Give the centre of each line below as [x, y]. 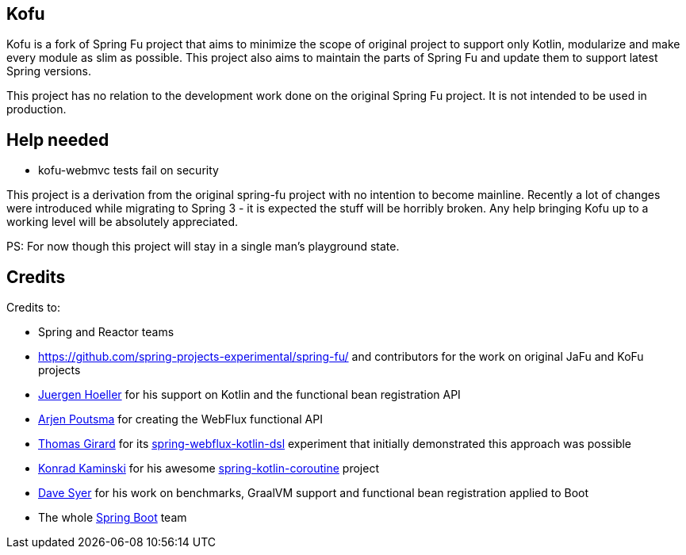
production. [36, 109]
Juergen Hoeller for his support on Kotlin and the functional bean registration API [249, 395]
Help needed [58, 140]
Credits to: [34, 308]
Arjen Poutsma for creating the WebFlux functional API [180, 419]
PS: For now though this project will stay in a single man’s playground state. [203, 247]
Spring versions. [49, 71]
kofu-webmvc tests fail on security [128, 170]
